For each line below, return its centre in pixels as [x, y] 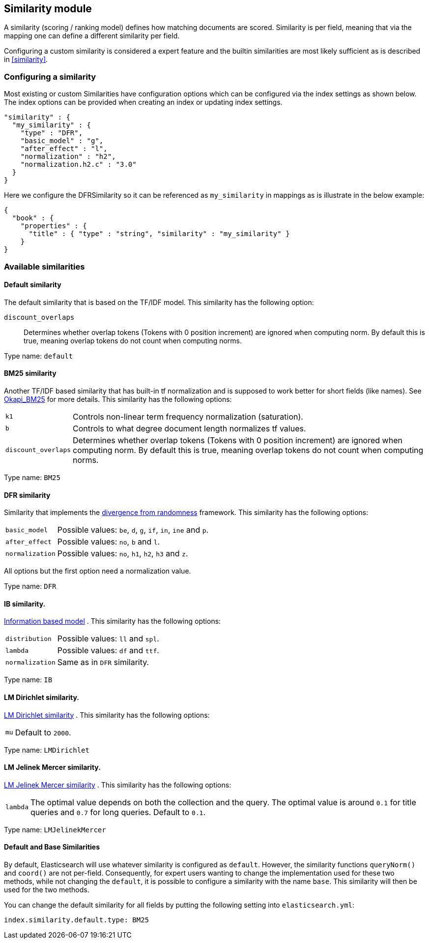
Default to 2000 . [43, 732]
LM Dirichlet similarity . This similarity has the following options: [107, 715]
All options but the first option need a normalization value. [98, 571]
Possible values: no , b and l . [109, 542]
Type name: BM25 [32, 477]
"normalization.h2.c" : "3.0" [78, 165]
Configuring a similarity [50, 76]
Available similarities [44, 266]
